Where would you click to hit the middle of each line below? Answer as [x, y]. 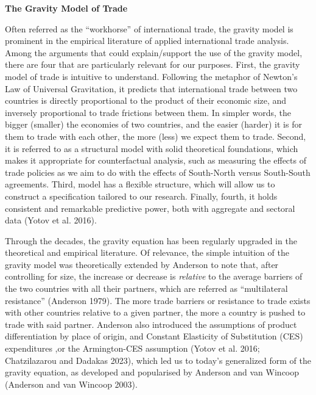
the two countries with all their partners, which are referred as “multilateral [146, 288]
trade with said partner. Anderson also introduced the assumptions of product [151, 324]
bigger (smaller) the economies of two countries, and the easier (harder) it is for [153, 124]
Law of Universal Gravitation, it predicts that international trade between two [151, 88]
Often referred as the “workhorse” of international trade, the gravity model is [149, 28]
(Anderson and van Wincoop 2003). [71, 384]
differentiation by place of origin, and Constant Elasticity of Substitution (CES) [154, 336]
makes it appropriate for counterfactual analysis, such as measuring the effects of [156, 160]
